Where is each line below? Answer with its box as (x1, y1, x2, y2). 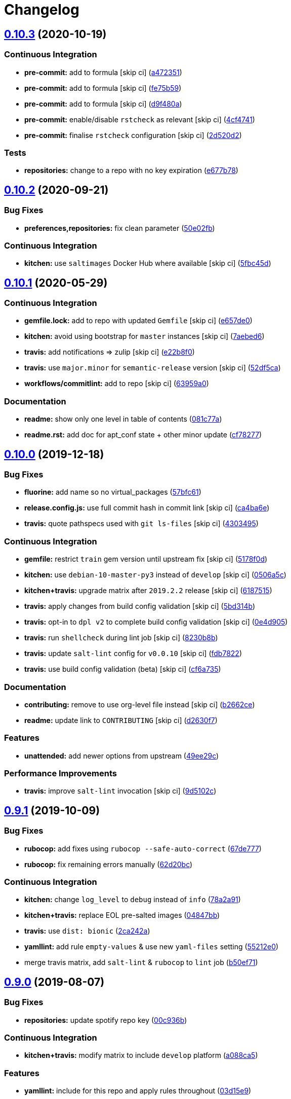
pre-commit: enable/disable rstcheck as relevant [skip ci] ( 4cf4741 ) (24, 115, 255, 124)
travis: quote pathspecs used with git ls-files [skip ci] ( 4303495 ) (24, 519, 259, 528)
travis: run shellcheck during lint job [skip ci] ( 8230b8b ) (24, 633, 218, 642)
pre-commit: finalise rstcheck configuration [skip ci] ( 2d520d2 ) (24, 130, 242, 140)
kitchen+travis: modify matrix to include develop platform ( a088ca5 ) (24, 1051, 258, 1060)
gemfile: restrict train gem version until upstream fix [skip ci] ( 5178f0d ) (24, 555, 268, 564)
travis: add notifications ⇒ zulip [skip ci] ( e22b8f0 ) (24, 348, 195, 357)
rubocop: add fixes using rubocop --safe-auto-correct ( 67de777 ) (24, 844, 262, 853)
